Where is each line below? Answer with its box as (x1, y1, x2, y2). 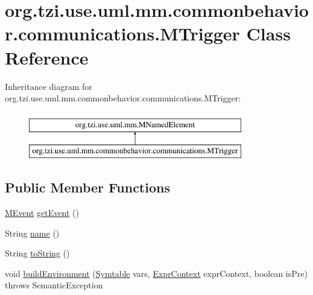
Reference (5, 45, 89, 69)
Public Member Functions (5, 178, 170, 197)
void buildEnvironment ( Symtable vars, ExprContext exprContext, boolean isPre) (5, 267, 308, 279)
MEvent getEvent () (5, 206, 79, 219)
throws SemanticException (5, 279, 103, 291)
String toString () (5, 247, 70, 259)
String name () (5, 226, 60, 239)
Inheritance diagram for (5, 80, 92, 92)
